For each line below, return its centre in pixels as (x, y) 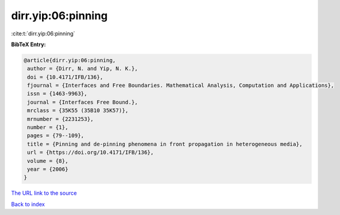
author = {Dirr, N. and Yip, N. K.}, (83, 69)
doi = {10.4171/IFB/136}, (65, 77)
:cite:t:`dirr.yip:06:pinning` (43, 34)
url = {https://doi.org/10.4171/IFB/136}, (91, 152)
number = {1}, (48, 128)
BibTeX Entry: (29, 44)
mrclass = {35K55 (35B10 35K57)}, (78, 110)
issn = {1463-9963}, (57, 94)
